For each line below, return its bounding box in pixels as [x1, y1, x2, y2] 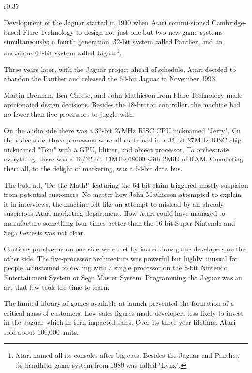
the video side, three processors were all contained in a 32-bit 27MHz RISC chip [4, 135, 242, 145]
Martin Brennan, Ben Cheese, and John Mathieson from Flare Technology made [4, 89, 243, 100]
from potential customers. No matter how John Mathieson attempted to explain [4, 189, 242, 199]
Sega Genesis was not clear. [4, 227, 85, 237]
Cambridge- [211, 17, 247, 27]
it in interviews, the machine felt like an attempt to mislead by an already [4, 198, 224, 209]
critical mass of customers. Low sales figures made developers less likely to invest [4, 307, 244, 318]
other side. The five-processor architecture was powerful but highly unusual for [4, 253, 238, 263]
